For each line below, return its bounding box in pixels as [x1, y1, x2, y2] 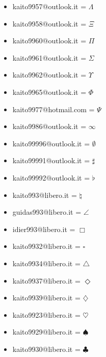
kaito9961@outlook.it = [12, 52, 87, 63]
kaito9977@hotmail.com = [12, 104, 95, 114]
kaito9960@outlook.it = [12, 35, 87, 46]
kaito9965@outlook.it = [12, 86, 87, 97]
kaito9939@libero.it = [12, 292, 81, 303]
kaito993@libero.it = [12, 189, 77, 200]
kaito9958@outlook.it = [12, 18, 87, 29]
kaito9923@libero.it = [12, 309, 81, 320]
